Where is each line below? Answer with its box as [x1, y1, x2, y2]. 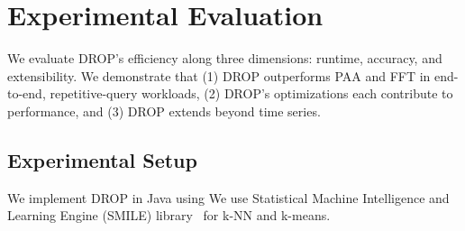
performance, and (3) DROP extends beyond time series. [7, 101, 321, 120]
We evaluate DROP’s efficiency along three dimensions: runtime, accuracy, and [7, 49, 442, 68]
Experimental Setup [7, 145, 197, 173]
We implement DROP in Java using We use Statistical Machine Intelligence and [7, 188, 450, 207]
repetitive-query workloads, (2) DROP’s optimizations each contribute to [50, 84, 453, 103]
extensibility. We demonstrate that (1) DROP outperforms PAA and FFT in [7, 66, 431, 85]
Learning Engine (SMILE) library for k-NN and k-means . [7, 206, 331, 225]
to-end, [7, 84, 46, 103]
